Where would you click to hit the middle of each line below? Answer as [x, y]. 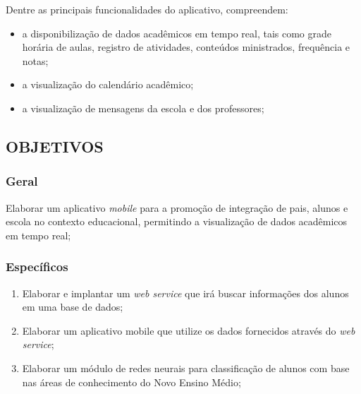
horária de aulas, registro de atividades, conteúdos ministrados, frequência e [186, 47]
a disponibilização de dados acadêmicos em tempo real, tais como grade [177, 33]
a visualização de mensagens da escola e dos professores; [143, 108]
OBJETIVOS [55, 146]
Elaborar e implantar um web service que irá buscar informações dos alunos [185, 293]
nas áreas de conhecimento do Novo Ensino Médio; [131, 382]
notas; [35, 60]
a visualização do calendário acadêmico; [108, 84]
